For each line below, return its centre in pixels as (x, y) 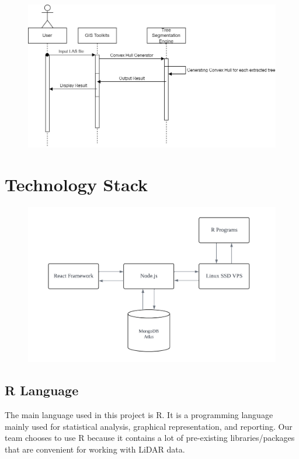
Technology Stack (77, 184)
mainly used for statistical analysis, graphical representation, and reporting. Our (149, 426)
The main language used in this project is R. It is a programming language (139, 415)
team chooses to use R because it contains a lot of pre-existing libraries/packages (150, 438)
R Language (42, 390)
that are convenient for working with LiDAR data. (95, 449)
